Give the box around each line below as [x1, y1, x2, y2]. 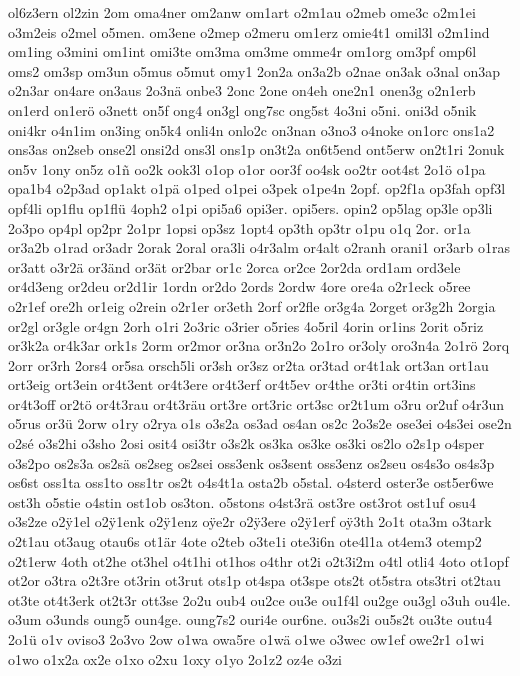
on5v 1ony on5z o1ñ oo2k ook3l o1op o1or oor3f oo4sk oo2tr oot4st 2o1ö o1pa [8, 158, 486, 179]
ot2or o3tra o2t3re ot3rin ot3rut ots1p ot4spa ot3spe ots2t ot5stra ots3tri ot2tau [8, 570, 501, 591]
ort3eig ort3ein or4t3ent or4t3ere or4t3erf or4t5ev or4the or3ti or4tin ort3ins [8, 374, 476, 395]
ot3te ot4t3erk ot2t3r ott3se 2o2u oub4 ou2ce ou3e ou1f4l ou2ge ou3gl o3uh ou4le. [8, 589, 511, 610]
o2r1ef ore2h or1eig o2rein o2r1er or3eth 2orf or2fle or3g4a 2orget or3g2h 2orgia [8, 295, 496, 316]
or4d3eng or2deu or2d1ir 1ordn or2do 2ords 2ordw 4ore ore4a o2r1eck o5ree [8, 276, 471, 297]
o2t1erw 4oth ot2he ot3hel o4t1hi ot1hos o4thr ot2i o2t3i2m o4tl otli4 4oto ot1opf [8, 550, 509, 571]
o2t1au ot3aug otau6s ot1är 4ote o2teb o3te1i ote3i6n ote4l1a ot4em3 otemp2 [8, 531, 482, 552]
